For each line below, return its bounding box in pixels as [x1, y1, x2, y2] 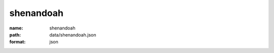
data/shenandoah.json [49, 31, 96, 37]
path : [9, 31, 21, 37]
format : [9, 39, 26, 45]
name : [9, 25, 23, 31]
